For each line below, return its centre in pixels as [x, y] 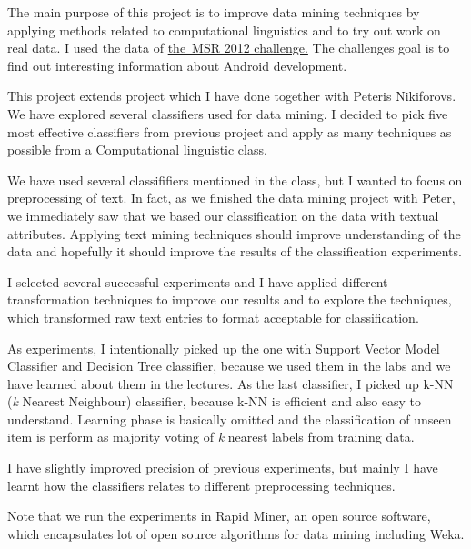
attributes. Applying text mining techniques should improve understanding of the [234, 233]
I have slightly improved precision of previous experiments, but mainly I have [223, 468]
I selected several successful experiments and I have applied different [198, 281]
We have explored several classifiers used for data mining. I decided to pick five [228, 113]
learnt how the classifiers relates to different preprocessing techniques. [201, 485]
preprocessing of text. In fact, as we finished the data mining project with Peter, [231, 198]
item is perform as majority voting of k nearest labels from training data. [211, 437]
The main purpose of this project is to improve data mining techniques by [214, 12]
